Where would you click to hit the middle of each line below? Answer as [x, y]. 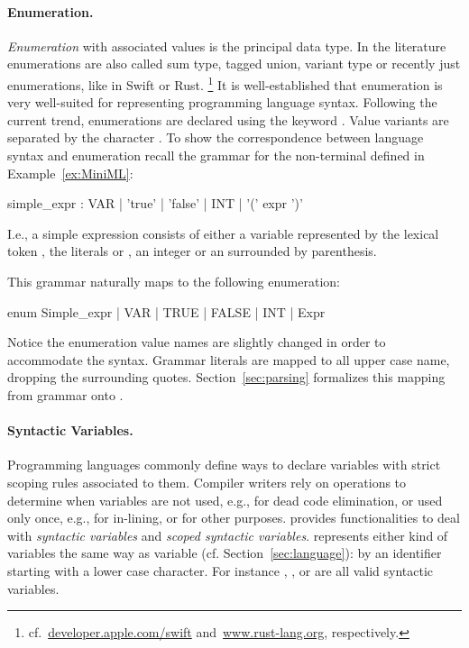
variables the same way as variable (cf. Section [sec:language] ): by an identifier [225, 553]
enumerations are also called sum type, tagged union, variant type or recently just [234, 64]
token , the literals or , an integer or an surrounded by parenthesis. [192, 251]
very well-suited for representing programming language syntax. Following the [222, 102]
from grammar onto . [65, 394]
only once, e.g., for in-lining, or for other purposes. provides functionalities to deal [234, 518]
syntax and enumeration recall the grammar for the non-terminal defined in [216, 155]
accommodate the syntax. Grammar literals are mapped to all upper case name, [229, 359]
